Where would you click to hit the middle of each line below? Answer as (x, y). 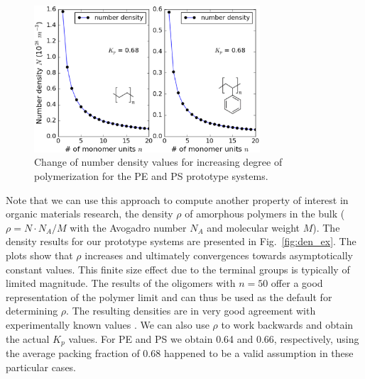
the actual (28, 338)
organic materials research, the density (89, 214)
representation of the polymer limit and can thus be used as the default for (169, 296)
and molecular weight (253, 227)
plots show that (39, 255)
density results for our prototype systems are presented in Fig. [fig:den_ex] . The (181, 241)
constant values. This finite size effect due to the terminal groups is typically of (178, 269)
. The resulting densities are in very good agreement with (191, 311)
